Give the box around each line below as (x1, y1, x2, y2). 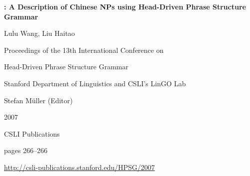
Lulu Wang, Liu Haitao (4, 28, 75, 38)
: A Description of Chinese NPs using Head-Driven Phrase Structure (4, 1, 246, 11)
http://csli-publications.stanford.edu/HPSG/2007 (4, 162, 155, 172)
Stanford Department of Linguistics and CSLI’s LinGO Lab (4, 78, 186, 88)
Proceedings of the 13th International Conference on (4, 44, 164, 55)
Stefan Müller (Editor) (4, 95, 73, 105)
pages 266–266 (4, 145, 48, 156)
